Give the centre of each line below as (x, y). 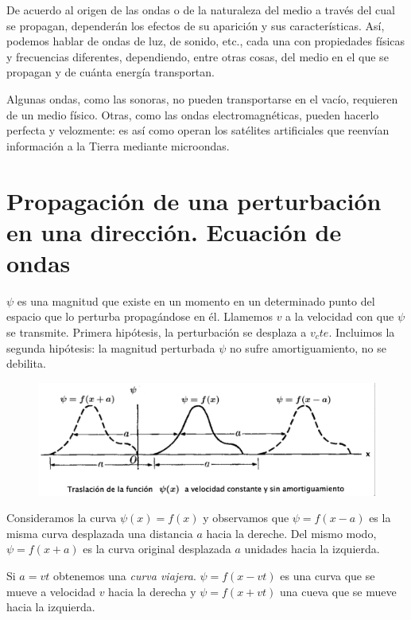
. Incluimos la (362, 332)
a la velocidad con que (340, 316)
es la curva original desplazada (157, 549)
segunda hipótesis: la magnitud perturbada (111, 347)
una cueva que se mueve (338, 591)
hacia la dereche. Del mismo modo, (291, 533)
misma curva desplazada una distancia (100, 533)
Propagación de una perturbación (194, 200)
